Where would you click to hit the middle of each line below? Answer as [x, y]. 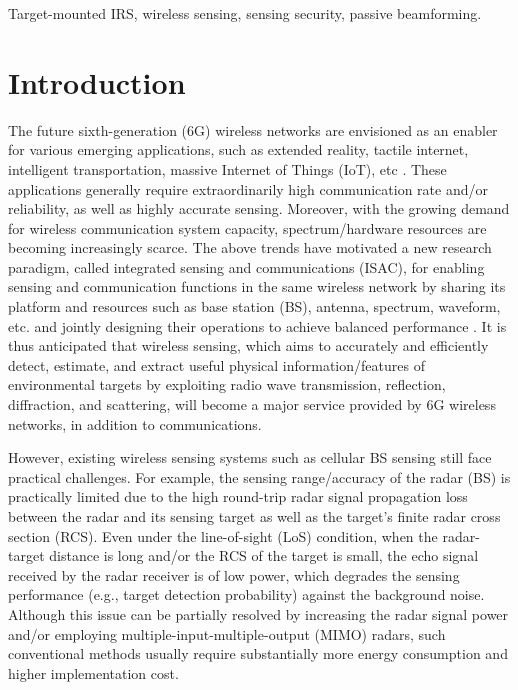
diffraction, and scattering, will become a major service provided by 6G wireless [252, 404]
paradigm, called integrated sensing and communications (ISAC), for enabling [246, 266]
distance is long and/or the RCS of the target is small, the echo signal [264, 555]
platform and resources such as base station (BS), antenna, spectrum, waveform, [254, 306]
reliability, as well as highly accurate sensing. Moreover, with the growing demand [259, 208]
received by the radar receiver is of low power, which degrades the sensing [234, 574]
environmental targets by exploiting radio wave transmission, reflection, [227, 384]
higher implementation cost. [93, 672]
